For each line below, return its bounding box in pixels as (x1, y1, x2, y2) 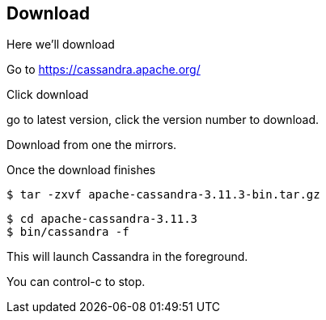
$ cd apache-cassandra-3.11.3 (6, 212, 198, 226)
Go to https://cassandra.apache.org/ (6, 62, 201, 77)
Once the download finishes (6, 163, 156, 177)
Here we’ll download (6, 37, 115, 52)
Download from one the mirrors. (6, 138, 177, 152)
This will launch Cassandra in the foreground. (6, 250, 248, 264)
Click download (6, 87, 89, 102)
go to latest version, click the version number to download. (6, 113, 320, 127)
